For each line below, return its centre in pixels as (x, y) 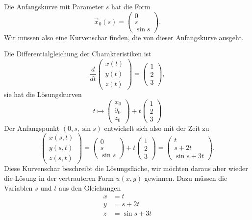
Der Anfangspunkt (32, 128)
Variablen (18, 187)
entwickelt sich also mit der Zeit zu (157, 128)
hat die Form (131, 6)
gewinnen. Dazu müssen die (186, 178)
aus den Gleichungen (90, 187)
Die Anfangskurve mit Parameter (54, 6)
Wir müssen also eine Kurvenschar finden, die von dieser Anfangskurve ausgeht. (124, 37)
